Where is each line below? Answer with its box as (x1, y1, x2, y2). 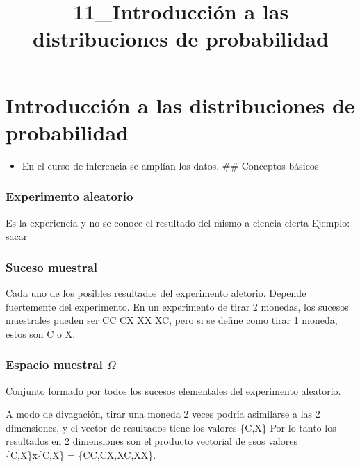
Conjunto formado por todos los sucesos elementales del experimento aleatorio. (6, 383, 341, 398)
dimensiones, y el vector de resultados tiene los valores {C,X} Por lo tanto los (6, 420, 336, 434)
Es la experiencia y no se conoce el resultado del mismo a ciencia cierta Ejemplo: (6, 215, 350, 229)
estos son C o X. (6, 326, 76, 341)
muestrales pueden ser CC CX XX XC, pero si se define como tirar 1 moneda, (6, 313, 338, 327)
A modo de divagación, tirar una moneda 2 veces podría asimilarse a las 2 (6, 407, 320, 421)
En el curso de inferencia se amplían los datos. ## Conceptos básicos (22, 158, 319, 172)
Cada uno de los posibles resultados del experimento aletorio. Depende (6, 285, 306, 300)
